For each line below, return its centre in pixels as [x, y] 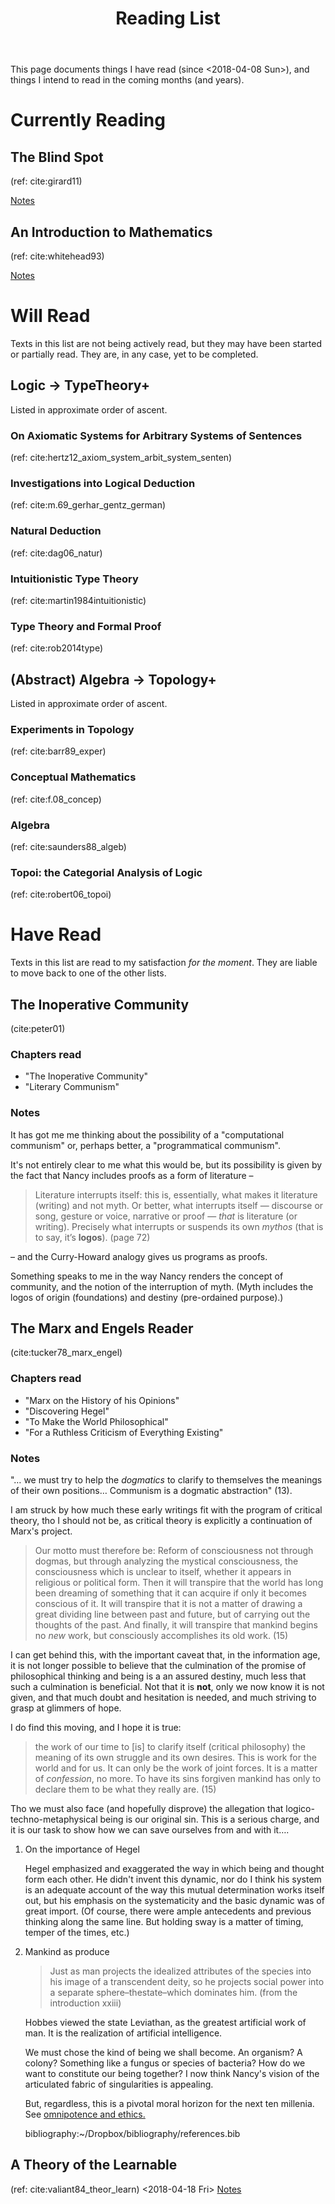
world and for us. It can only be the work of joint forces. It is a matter [176, 1768]
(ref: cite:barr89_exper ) [58, 751]
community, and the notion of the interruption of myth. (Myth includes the [162, 1286]
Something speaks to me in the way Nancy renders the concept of [147, 1276]
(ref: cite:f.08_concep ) [56, 799]
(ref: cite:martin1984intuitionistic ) [78, 600]
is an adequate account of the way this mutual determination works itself [174, 1889]
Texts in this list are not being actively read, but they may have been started [166, 343]
